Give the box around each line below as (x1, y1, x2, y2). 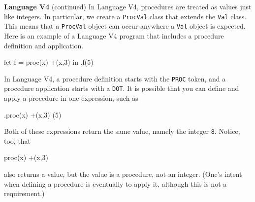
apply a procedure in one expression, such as (4, 93, 138, 103)
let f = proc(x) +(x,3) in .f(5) (4, 57, 94, 67)
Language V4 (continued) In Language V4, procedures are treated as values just (4, 1, 252, 11)
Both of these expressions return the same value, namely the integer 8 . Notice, (4, 126, 240, 136)
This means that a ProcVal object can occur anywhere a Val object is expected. (4, 21, 246, 31)
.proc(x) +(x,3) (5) (4, 109, 62, 120)
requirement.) (4, 188, 45, 199)
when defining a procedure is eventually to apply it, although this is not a (4, 178, 227, 189)
